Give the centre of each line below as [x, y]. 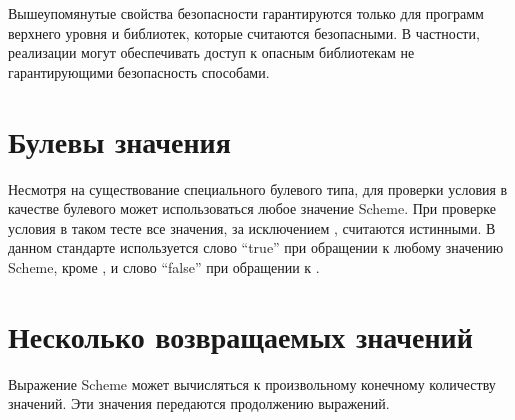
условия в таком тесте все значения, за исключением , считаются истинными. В [252, 227]
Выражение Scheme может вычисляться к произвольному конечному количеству [252, 383]
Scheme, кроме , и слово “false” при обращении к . [164, 266]
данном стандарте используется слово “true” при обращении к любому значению [256, 247]
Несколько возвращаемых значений [240, 335]
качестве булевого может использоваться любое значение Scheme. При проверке [252, 208]
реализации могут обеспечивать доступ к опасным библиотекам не [211, 52]
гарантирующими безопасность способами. [139, 71]
